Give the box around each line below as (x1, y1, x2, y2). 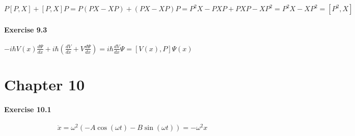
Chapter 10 (4, 74, 85, 94)
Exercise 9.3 (4, 24, 47, 35)
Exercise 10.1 (4, 104, 51, 114)
